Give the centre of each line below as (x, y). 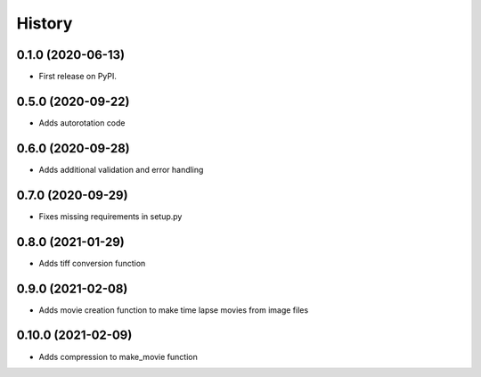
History (45, 23)
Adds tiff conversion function (92, 263)
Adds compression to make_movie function (118, 357)
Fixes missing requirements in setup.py (110, 216)
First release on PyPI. (78, 77)
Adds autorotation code (82, 123)
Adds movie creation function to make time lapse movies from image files (174, 310)
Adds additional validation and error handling (121, 169)
